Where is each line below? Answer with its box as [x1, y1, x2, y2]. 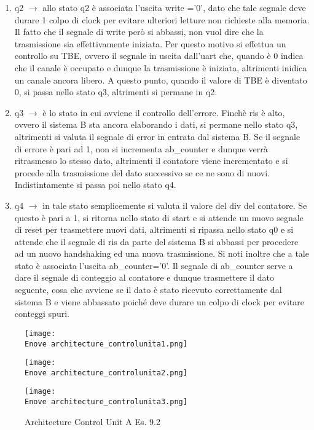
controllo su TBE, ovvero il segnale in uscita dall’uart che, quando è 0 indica [14, 49, 304, 62]
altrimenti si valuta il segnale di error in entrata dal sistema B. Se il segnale [14, 130, 300, 143]
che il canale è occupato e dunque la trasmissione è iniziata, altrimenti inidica [14, 61, 307, 74]
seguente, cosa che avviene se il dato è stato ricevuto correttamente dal [14, 283, 282, 296]
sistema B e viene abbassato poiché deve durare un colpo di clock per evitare [14, 295, 304, 308]
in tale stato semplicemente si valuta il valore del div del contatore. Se [42, 198, 307, 211]
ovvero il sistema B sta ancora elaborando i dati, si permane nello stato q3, [14, 118, 298, 131]
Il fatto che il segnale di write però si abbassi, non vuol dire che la [14, 25, 264, 38]
